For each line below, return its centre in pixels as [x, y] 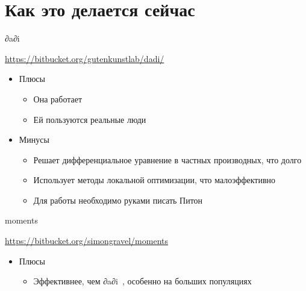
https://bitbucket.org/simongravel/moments [86, 241]
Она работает [58, 99]
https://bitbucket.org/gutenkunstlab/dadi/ [85, 58]
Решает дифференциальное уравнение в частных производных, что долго [167, 159]
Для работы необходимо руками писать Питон [118, 200]
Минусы [34, 139]
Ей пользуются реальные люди [90, 119]
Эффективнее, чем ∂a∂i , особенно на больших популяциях [142, 281]
